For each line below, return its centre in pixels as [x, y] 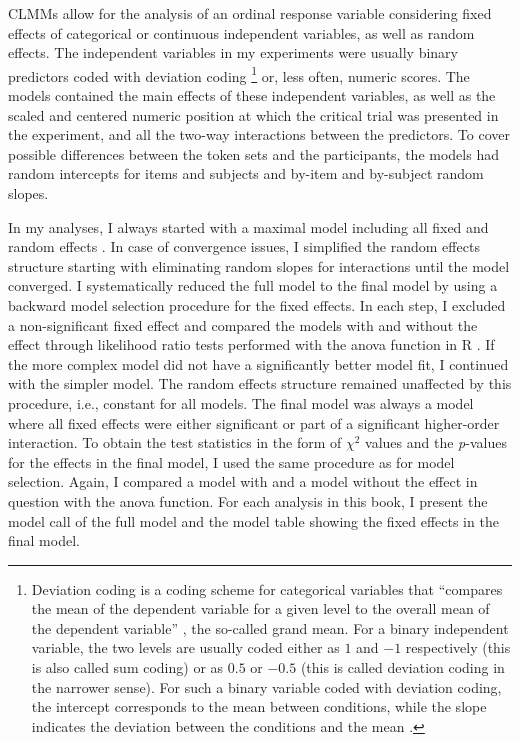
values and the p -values [436, 442]
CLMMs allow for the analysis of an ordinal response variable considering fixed [250, 13]
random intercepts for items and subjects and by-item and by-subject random [246, 173]
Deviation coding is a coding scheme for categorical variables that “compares [267, 588]
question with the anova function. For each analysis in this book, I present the [248, 500]
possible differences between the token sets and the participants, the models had [253, 153]
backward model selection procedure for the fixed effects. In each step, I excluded [257, 304]
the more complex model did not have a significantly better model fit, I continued [258, 363]
